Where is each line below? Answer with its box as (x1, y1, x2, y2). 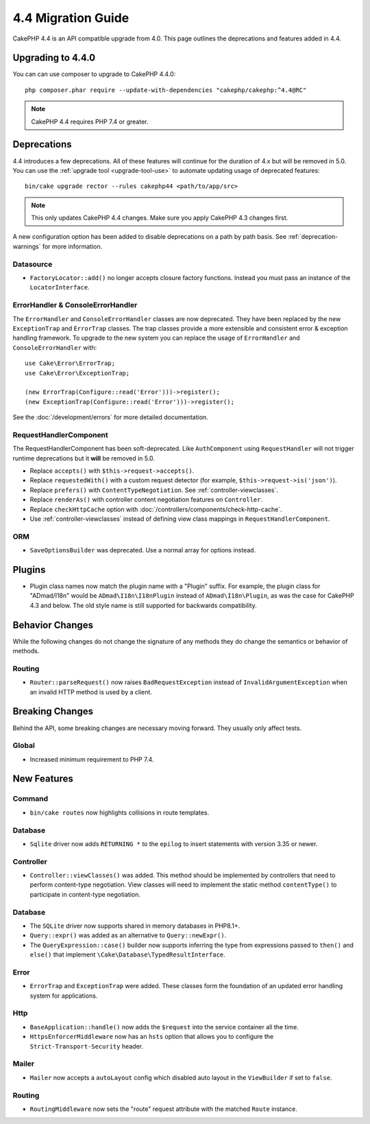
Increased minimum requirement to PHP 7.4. (29, 755, 154, 763)
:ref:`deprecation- (288, 233, 338, 241)
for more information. (42, 242, 103, 250)
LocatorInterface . (29, 283, 90, 292)
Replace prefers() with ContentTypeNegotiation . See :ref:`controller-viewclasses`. (29, 486, 279, 494)
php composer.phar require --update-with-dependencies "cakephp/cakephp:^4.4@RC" (25, 86, 307, 94)
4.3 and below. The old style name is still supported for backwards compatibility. (29, 601, 257, 609)
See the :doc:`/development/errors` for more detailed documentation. (12, 413, 208, 421)
